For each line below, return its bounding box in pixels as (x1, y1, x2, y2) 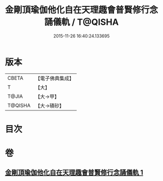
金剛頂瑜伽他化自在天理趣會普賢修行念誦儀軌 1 (5, 168, 144, 177)
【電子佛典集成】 (35, 75, 74, 82)
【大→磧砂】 (35, 102, 65, 109)
